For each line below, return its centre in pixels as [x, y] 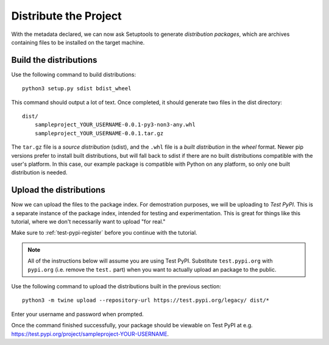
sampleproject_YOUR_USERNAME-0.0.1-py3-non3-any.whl [115, 125]
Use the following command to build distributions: [74, 74]
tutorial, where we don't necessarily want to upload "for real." [88, 222]
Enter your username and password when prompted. [78, 314]
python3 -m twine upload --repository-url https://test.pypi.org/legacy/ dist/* [146, 301]
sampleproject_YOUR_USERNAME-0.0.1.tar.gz [99, 133]
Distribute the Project [66, 16]
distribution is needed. [39, 172]
